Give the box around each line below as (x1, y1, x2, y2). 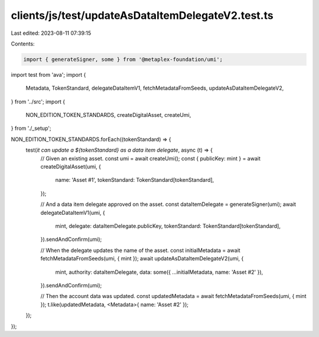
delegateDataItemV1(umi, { (40, 209, 106, 216)
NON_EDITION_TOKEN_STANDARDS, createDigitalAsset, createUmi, (25, 112, 191, 119)
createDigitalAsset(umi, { (40, 163, 102, 171)
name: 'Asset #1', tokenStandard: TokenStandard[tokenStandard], (55, 176, 214, 184)
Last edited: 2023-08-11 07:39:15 (11, 30, 92, 37)
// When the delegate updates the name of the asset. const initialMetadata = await (40, 247, 240, 254)
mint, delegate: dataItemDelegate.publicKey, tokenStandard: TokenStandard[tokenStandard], (55, 222, 281, 230)
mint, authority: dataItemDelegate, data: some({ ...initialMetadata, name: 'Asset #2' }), (55, 269, 263, 276)
